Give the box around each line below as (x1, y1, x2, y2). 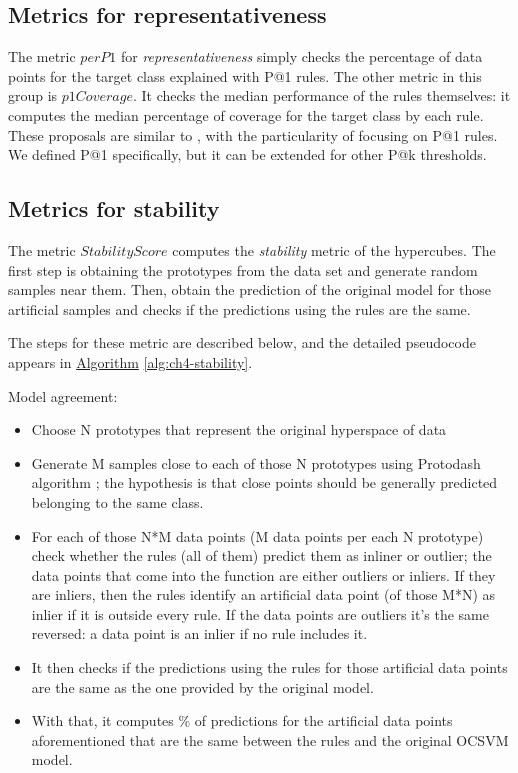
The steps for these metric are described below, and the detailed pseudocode (8, 332, 476, 353)
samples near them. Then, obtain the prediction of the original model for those (8, 279, 492, 300)
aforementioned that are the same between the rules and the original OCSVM (31, 729, 509, 750)
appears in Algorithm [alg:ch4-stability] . (8, 351, 253, 372)
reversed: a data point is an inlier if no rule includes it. (31, 623, 368, 644)
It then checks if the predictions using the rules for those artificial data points (31, 657, 508, 678)
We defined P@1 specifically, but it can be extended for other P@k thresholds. (8, 144, 487, 165)
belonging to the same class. (31, 491, 204, 512)
